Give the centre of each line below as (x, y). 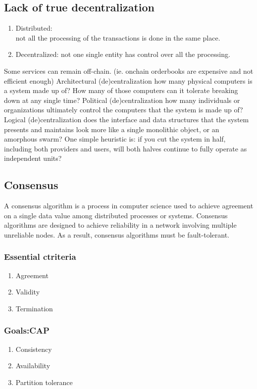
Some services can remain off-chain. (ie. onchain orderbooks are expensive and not (129, 71)
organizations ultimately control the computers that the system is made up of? (124, 110)
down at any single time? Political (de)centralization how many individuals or (122, 100)
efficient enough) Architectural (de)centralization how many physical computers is (128, 80)
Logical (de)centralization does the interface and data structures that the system (127, 119)
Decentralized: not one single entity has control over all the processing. (123, 54)
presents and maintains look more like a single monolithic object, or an (112, 129)
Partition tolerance (44, 382)
